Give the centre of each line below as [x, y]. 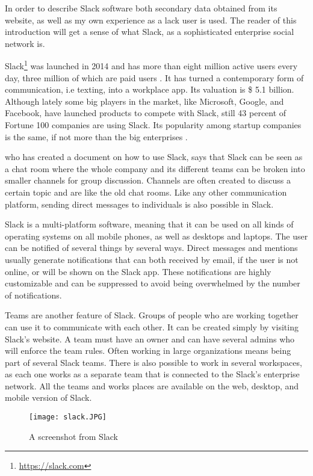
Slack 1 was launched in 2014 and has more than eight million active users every [151, 65]
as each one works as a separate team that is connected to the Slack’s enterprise [152, 374]
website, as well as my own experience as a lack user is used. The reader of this [151, 20]
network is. [25, 43]
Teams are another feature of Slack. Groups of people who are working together [152, 315]
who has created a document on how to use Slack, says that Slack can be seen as [154, 157]
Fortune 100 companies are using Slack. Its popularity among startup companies [153, 125]
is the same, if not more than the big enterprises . [96, 136]
